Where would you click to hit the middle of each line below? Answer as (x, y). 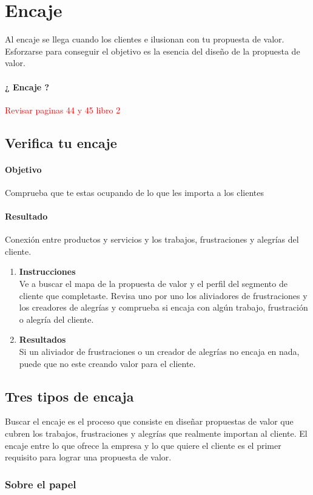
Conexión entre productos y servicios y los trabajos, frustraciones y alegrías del (152, 239)
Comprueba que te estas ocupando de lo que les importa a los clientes (135, 192)
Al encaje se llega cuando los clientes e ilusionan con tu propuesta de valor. (145, 39)
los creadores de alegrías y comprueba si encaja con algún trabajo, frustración (163, 307)
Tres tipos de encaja (69, 396)
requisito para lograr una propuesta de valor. (88, 457)
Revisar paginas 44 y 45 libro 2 (63, 109)
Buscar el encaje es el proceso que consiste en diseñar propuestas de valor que (149, 421)
